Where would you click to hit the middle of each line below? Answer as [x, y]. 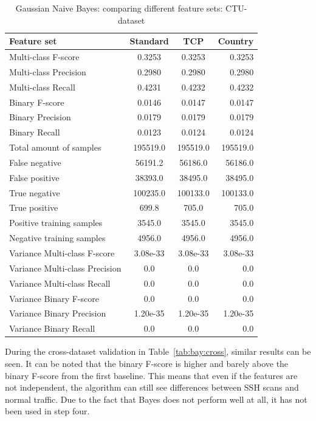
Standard [149, 41]
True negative [35, 192]
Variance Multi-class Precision [65, 268]
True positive [34, 207]
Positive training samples [56, 223]
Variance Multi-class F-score [62, 253]
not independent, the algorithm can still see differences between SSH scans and [152, 387]
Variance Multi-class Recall [60, 283]
